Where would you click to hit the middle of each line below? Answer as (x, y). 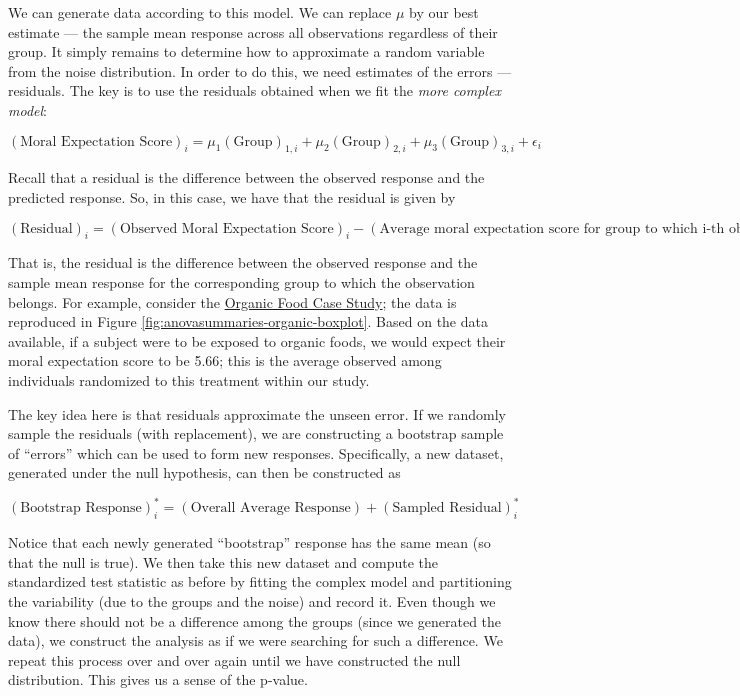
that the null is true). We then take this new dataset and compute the (223, 561)
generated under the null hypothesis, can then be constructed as (204, 472)
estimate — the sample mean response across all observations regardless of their (253, 31)
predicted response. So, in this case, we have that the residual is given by (232, 196)
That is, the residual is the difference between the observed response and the (243, 262)
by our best (444, 12)
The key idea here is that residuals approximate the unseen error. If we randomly (257, 413)
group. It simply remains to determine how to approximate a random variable (246, 51)
